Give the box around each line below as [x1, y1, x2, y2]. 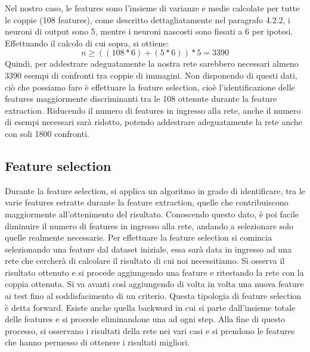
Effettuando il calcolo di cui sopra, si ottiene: [5, 36, 169, 49]
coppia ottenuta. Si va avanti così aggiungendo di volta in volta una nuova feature [5, 278, 304, 290]
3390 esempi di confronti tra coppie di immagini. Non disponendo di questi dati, [5, 68, 297, 81]
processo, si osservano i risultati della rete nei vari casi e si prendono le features [5, 324, 295, 337]
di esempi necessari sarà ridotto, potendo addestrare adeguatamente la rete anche [5, 116, 302, 128]
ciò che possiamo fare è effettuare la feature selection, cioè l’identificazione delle [5, 80, 295, 93]
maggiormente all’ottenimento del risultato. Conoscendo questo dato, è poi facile [5, 207, 299, 220]
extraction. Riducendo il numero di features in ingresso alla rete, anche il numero [5, 104, 301, 116]
